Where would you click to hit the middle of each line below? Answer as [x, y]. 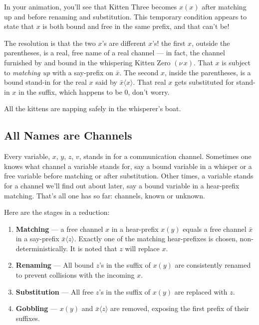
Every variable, [27, 156]
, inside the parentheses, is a [208, 72]
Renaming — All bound [55, 265]
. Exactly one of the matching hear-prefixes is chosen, [156, 239]
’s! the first [169, 43]
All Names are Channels [68, 135]
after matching [224, 6]
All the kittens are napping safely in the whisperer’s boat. [93, 108]
